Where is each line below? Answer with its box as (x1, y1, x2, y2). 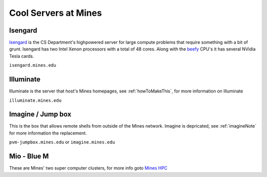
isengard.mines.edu (9, 62, 56, 68)
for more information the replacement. (9, 130, 87, 136)
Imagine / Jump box (9, 110, 72, 119)
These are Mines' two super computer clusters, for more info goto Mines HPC (9, 165, 168, 171)
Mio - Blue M (9, 152, 49, 161)
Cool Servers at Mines (9, 7, 102, 18)
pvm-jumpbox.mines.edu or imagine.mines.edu (9, 139, 115, 145)
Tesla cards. (9, 53, 34, 59)
